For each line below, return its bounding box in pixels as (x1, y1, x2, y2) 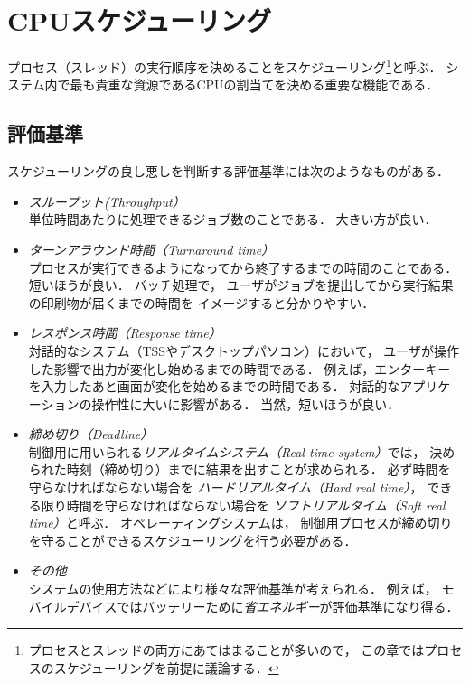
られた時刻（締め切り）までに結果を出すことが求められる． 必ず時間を (28, 460, 451, 479)
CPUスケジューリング (7, 2, 272, 39)
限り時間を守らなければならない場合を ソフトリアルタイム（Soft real (41, 495, 446, 514)
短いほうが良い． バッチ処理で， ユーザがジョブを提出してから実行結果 (28, 276, 454, 295)
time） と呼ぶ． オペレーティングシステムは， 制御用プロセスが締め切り (28, 513, 453, 532)
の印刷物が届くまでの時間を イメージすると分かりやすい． (28, 293, 375, 312)
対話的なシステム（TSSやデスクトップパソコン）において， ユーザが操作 (28, 341, 460, 360)
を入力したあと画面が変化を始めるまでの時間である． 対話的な (28, 377, 400, 396)
